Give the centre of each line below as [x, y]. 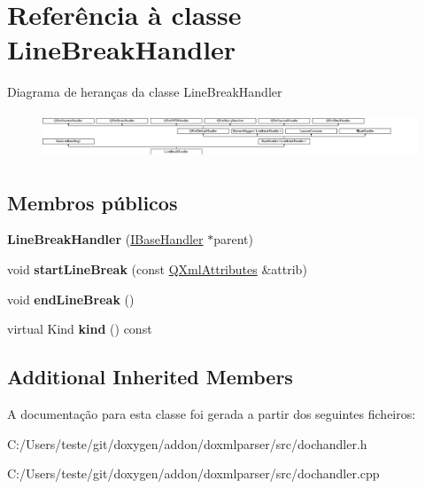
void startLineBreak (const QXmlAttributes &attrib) [157, 268]
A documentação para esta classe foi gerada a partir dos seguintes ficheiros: [212, 413]
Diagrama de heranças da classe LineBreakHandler [145, 92]
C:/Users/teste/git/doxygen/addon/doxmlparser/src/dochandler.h [187, 443]
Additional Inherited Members [150, 377]
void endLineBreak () [71, 299]
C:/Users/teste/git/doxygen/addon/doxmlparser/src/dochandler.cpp [193, 473]
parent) [234, 239]
